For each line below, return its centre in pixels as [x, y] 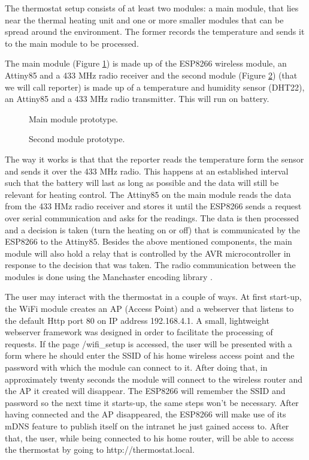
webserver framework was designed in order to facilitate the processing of [139, 332]
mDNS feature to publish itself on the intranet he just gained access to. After [147, 426]
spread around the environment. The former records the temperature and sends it [155, 31]
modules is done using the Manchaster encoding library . [109, 276]
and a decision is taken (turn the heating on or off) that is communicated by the [153, 229]
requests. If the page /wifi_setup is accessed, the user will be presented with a [149, 343]
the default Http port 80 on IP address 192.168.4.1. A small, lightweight [137, 320]
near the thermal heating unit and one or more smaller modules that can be [144, 19]
